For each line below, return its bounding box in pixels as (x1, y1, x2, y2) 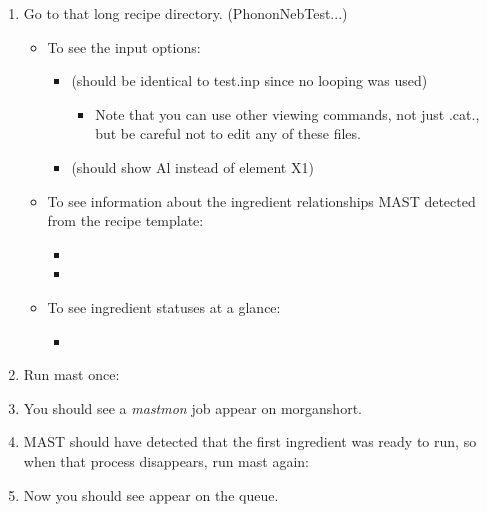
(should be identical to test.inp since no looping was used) (71, 70, 428, 91)
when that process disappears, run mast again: (23, 450, 309, 471)
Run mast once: (23, 364, 120, 385)
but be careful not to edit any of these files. (95, 123, 361, 144)
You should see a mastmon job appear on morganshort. (23, 397, 362, 418)
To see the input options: (47, 36, 201, 57)
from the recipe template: (47, 210, 204, 231)
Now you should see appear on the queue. (23, 484, 279, 505)
